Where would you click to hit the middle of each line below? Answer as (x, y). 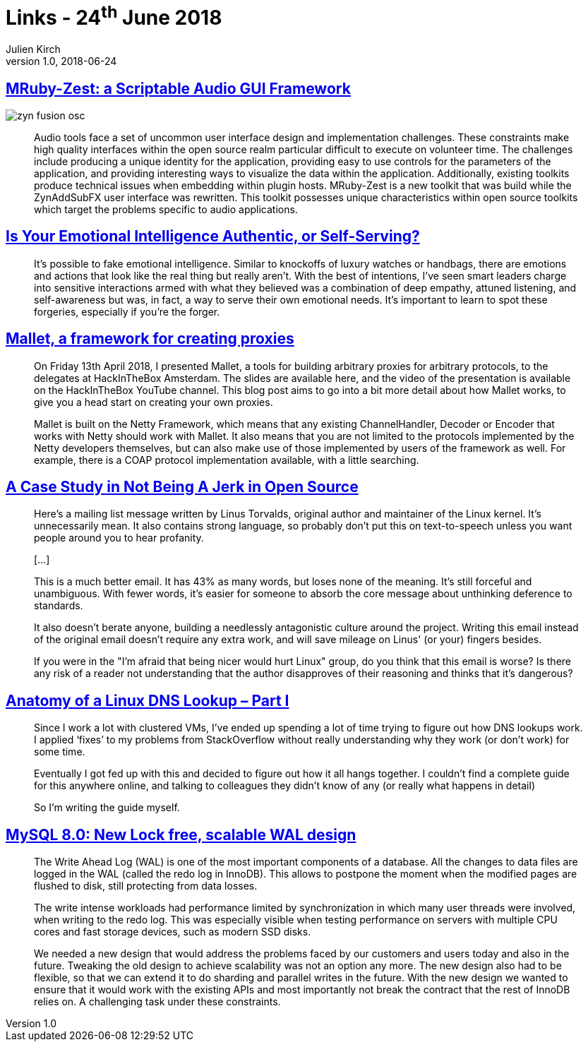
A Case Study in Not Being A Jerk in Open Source (182, 487)
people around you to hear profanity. (119, 538)
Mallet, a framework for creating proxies (150, 339)
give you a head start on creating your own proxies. (154, 402)
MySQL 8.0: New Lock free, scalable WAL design (181, 834)
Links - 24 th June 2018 (114, 16)
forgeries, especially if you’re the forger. (127, 311)
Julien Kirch (33, 49)
